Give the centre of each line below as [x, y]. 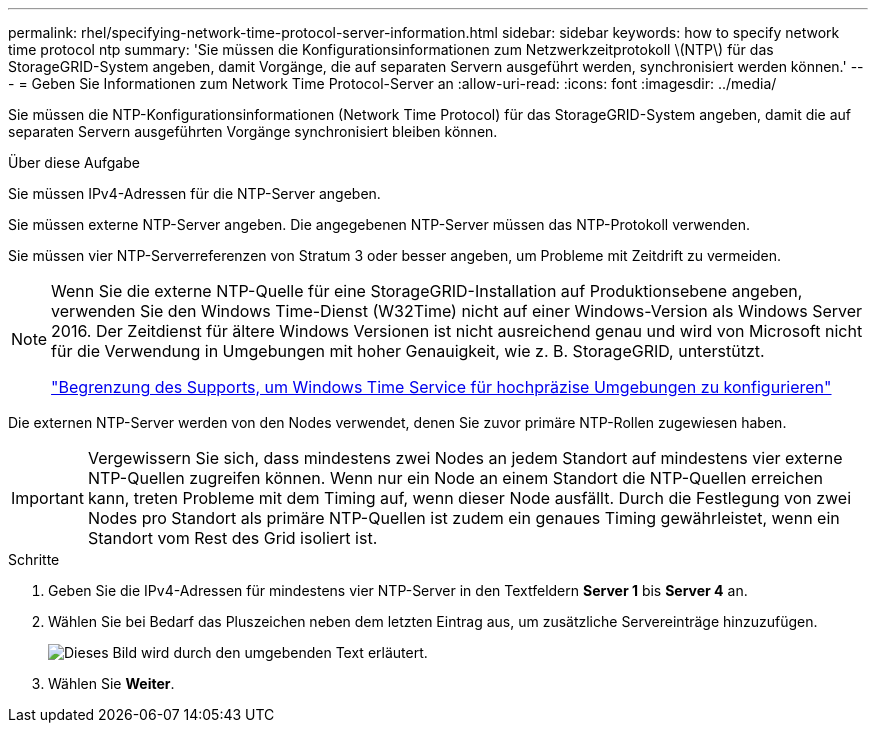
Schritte [34, 559]
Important [47, 498]
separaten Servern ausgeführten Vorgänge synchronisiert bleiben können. [253, 131]
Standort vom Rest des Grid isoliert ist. [232, 538]
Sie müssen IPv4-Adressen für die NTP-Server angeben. [194, 193]
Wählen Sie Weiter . [111, 683]
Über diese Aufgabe [74, 162]
